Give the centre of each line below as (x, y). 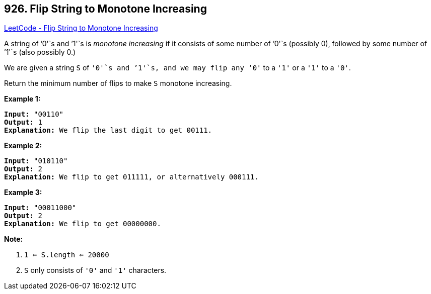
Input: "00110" (34, 114)
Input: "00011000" (40, 208)
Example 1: (22, 99)
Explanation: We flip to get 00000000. (83, 224)
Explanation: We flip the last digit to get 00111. (108, 130)
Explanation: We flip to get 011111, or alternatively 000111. (131, 177)
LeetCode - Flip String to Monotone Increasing (81, 28)
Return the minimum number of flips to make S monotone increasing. (118, 83)
